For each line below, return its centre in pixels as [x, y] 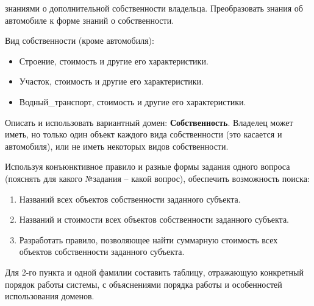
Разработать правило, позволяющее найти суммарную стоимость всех [148, 239]
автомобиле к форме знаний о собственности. [90, 20]
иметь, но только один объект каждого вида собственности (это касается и [144, 134]
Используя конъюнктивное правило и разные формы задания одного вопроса [148, 166]
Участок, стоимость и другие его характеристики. [111, 81]
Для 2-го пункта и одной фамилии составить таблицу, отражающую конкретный [154, 272]
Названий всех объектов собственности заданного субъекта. [130, 199]
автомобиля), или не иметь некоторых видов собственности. [117, 146]
